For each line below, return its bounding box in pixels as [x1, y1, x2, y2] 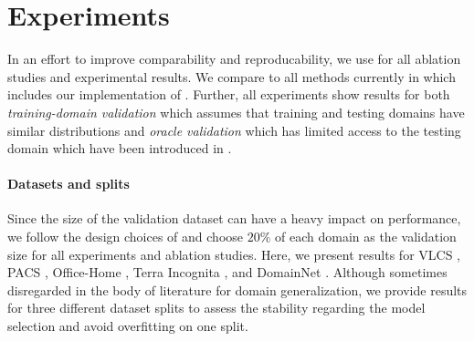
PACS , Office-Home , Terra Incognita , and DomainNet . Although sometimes [7, 263, 448, 282]
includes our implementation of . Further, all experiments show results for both [7, 85, 450, 104]
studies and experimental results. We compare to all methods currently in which [7, 67, 456, 86]
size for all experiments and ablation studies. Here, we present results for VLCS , [7, 244, 461, 263]
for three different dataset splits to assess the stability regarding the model [7, 298, 426, 317]
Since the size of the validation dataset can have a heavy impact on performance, [7, 209, 461, 228]
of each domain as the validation [275, 227, 457, 246]
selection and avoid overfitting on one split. [7, 316, 248, 336]
